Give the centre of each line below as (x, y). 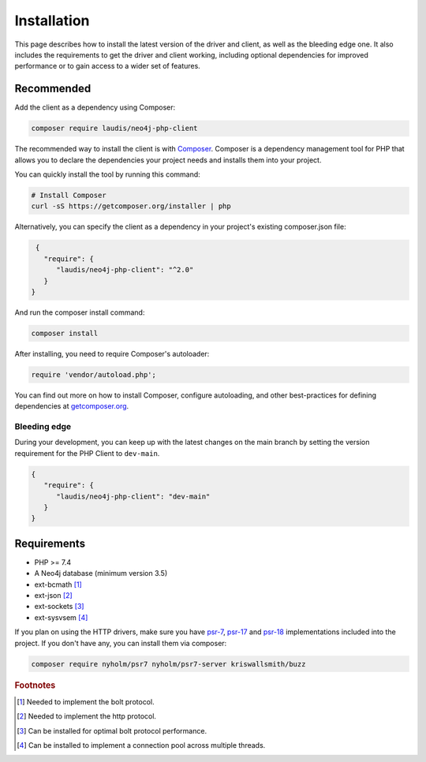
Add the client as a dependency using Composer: (95, 107)
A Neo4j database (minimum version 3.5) (101, 573)
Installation (52, 21)
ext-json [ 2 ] (53, 595)
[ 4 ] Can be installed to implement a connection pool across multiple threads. (141, 745)
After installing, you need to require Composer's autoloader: (112, 353)
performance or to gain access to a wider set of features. (107, 66)
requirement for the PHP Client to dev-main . (87, 453)
